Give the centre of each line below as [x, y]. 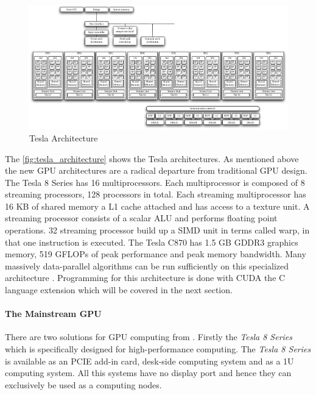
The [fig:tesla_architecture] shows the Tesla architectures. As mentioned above [152, 158]
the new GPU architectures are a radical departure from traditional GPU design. [156, 170]
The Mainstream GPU [53, 314]
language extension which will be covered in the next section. [119, 290]
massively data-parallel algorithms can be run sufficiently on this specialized [147, 265]
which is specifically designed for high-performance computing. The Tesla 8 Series [158, 349]
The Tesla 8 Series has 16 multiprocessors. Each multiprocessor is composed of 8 [155, 182]
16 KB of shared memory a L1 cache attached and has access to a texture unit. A [157, 206]
